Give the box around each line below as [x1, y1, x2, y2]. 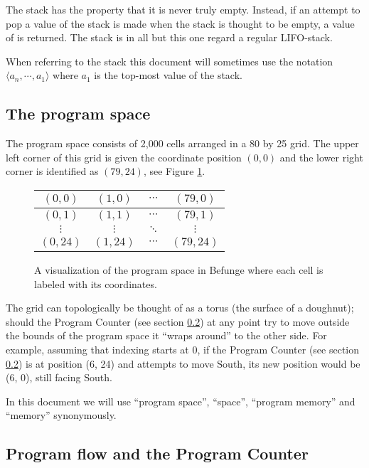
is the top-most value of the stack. [94, 68, 242, 83]
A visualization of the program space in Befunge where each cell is [34, 262, 323, 277]
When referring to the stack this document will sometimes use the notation [6, 53, 333, 68]
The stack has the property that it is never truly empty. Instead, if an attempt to [6, 2, 360, 16]
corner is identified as [6, 164, 99, 179]
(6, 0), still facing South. [6, 370, 112, 385]
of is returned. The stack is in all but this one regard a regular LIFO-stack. [6, 30, 333, 45]
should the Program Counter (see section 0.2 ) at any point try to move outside [6, 314, 350, 329]
